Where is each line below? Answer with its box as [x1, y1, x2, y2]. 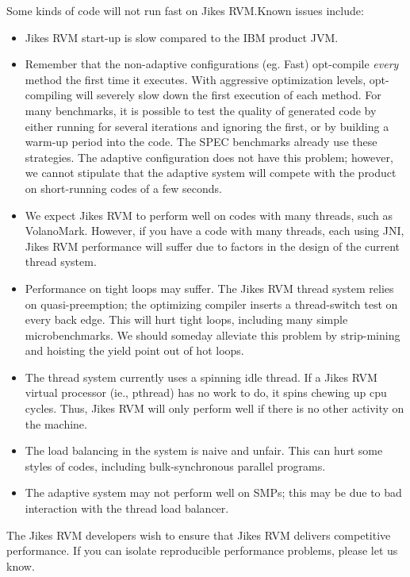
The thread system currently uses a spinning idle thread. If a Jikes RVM [25, 368, 377, 385]
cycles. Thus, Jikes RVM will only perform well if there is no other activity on [25, 400, 404, 417]
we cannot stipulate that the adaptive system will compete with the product [25, 164, 397, 181]
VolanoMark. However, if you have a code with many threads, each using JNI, [25, 222, 404, 239]
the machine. [25, 415, 87, 432]
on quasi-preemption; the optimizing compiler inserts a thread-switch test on [25, 295, 398, 312]
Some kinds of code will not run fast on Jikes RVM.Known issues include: [6, 2, 364, 18]
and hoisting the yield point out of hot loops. [25, 342, 244, 359]
